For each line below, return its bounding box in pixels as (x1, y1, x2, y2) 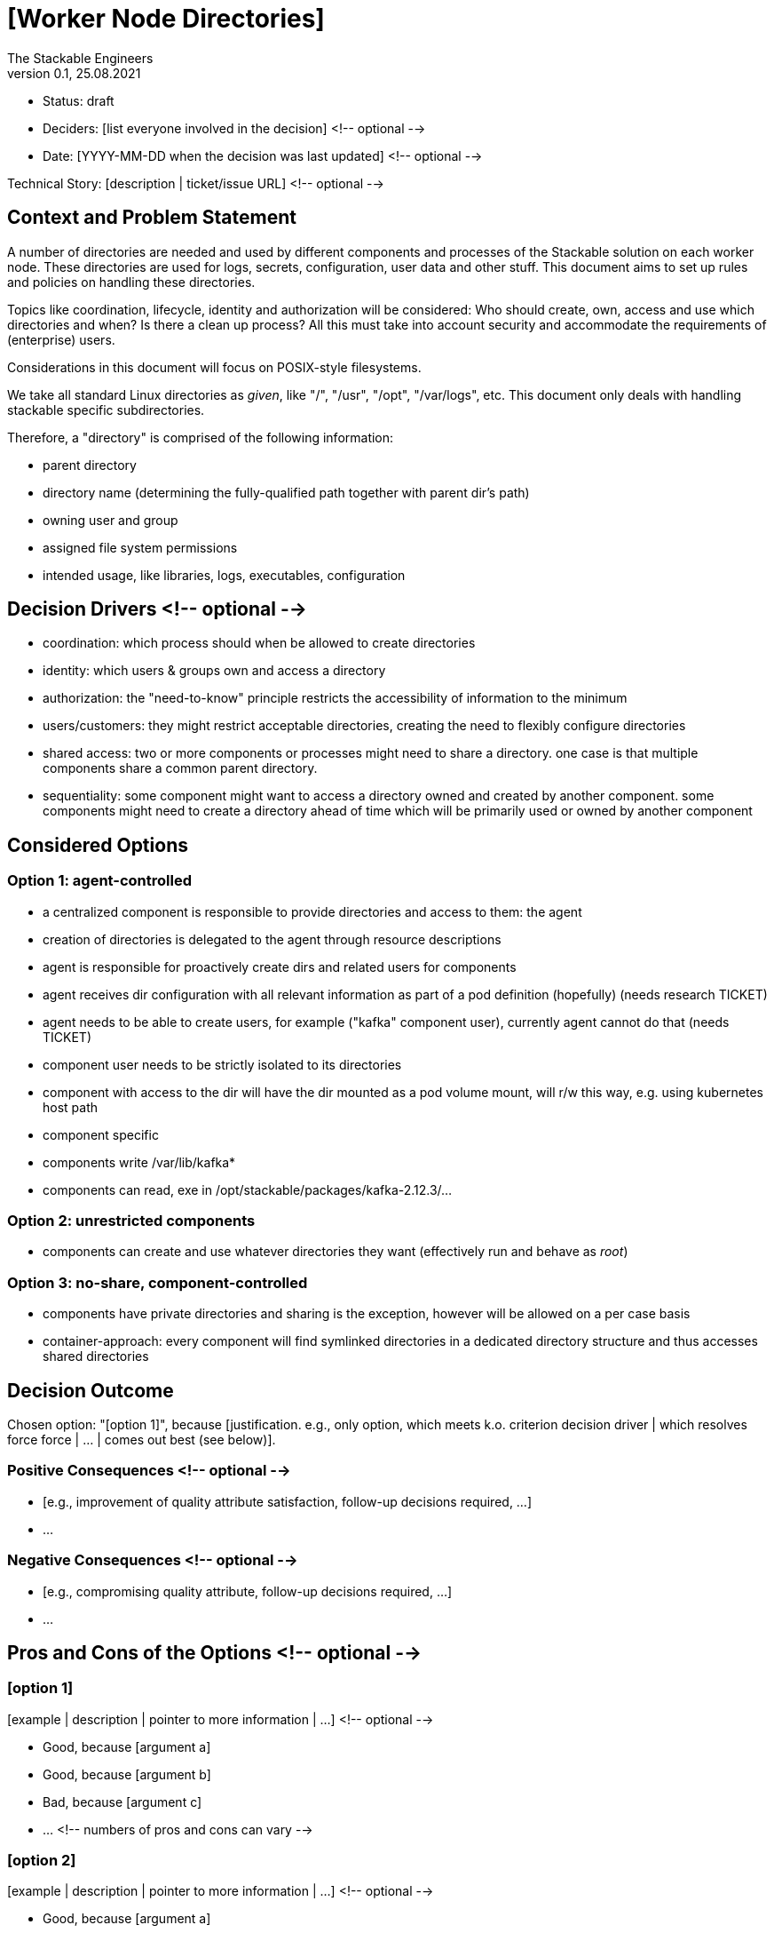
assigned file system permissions (43, 539, 238, 555)
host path (43, 1099, 99, 1115)
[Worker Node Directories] (7, 4, 325, 34)
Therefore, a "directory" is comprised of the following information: (7, 429, 394, 445)
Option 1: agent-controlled (7, 871, 193, 890)
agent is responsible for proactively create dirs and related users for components (43, 959, 517, 974)
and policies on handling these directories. (7, 274, 256, 290)
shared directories (43, 1348, 149, 1364)
